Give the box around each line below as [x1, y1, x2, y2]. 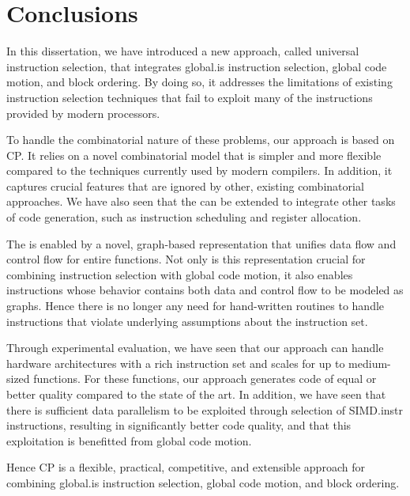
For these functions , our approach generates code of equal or [84, 370, 377, 387]
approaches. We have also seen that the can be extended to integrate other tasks [6, 193, 396, 210]
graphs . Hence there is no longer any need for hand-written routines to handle [6, 297, 385, 314]
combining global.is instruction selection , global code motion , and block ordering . [6, 474, 400, 490]
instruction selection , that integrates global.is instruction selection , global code [6, 58, 387, 74]
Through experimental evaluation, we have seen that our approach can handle [6, 339, 384, 356]
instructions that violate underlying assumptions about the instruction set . [6, 312, 368, 329]
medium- [348, 354, 391, 371]
